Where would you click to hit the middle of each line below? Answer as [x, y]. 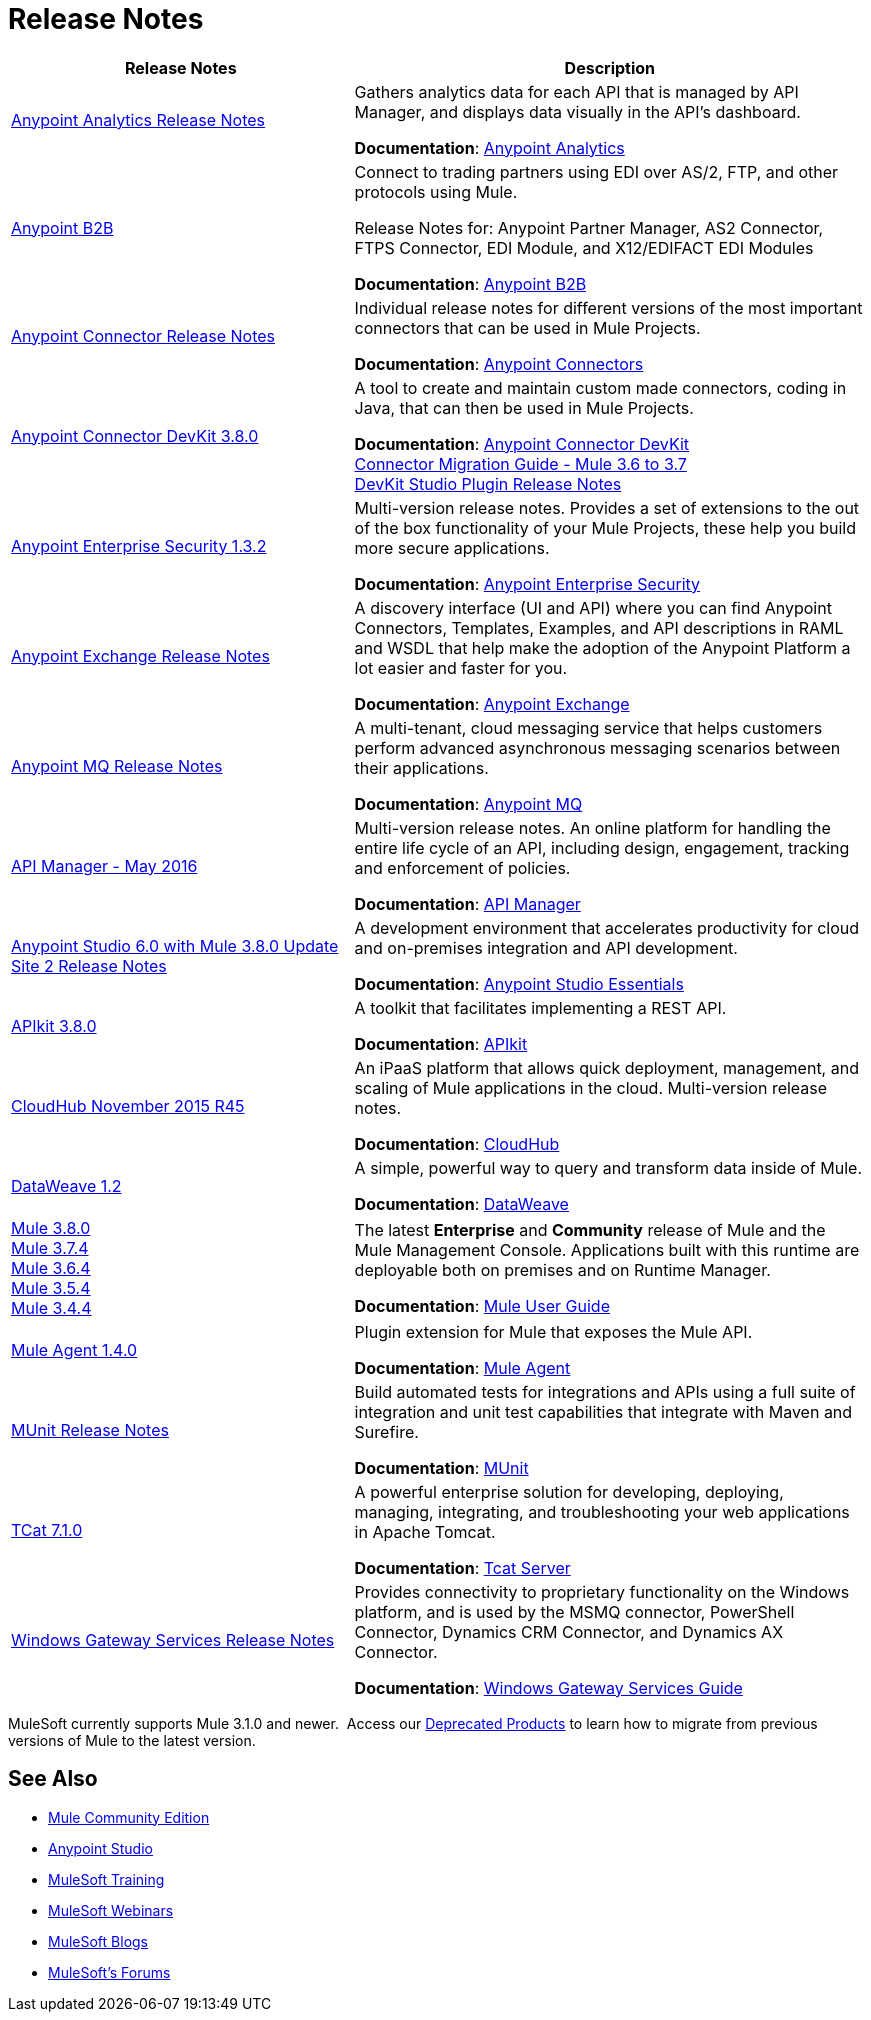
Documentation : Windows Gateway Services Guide [548, 1687]
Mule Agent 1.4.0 [74, 1349]
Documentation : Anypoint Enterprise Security [527, 583]
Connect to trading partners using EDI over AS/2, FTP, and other [596, 171]
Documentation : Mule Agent [462, 1367]
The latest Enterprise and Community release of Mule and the [590, 1229]
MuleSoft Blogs [98, 1941]
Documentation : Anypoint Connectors [499, 363]
